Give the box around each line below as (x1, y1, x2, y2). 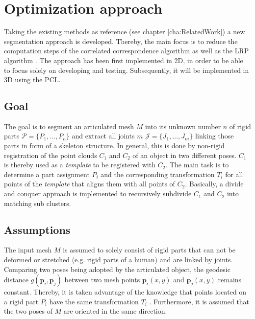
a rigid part (4, 296, 39, 306)
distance (4, 274, 28, 285)
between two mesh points (64, 274, 140, 285)
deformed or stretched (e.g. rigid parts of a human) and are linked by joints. (4, 254, 233, 265)
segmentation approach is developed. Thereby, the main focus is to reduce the (4, 36, 238, 46)
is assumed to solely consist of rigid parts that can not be (63, 245, 235, 255)
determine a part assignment (4, 169, 90, 179)
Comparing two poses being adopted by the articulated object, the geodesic (4, 264, 230, 274)
